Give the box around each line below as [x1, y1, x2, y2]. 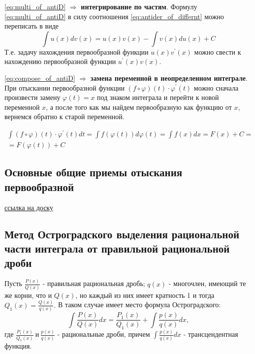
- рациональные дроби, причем [57, 329, 150, 339]
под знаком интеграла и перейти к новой [97, 92, 219, 102]
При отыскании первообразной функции [4, 82, 125, 93]
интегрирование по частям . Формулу [81, 1, 197, 11]
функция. [4, 341, 32, 351]
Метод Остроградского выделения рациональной [4, 226, 240, 241]
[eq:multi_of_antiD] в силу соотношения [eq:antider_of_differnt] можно [4, 11, 224, 21]
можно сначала [193, 82, 239, 93]
